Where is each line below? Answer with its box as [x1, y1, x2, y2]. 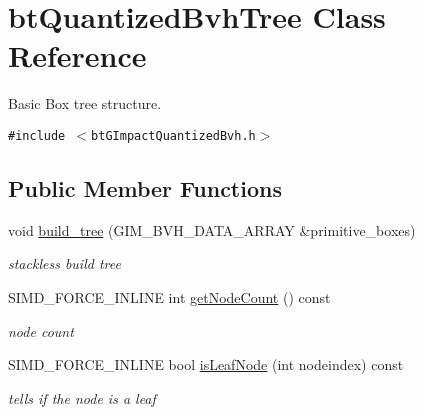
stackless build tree [8, 253, 121, 274]
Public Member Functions [8, 172, 282, 203]
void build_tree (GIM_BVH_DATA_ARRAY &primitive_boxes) [8, 219, 416, 240]
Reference [8, 35, 147, 76]
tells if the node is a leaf [8, 387, 156, 408]
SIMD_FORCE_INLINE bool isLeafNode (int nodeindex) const [8, 354, 404, 375]
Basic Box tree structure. [8, 93, 162, 114]
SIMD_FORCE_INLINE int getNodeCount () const [8, 286, 331, 307]
